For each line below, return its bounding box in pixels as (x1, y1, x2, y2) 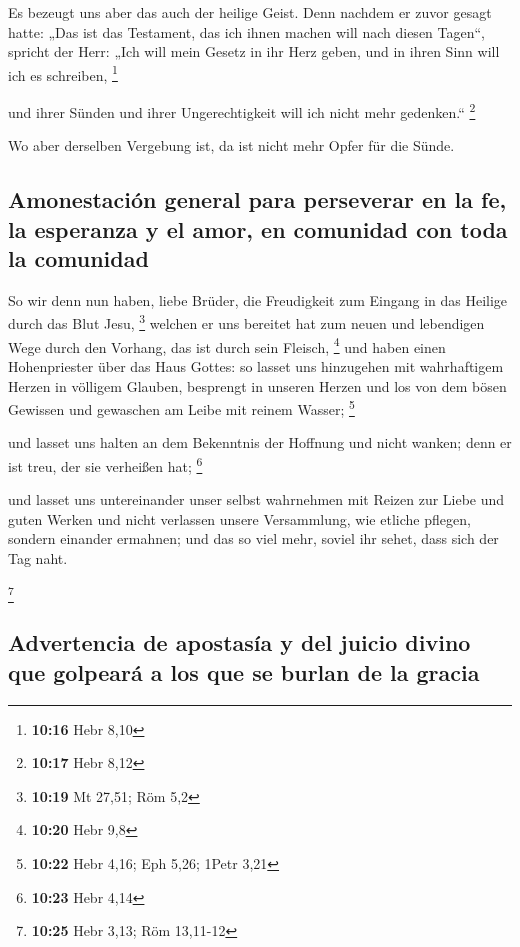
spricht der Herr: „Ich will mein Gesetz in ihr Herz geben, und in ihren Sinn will (8, 41, 500, 62)
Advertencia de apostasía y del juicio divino (8, 627, 471, 658)
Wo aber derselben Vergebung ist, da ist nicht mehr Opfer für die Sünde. (8, 135, 455, 156)
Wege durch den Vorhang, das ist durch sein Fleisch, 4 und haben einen (8, 333, 446, 357)
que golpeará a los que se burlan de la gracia (8, 656, 480, 687)
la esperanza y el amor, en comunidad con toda (8, 213, 508, 244)
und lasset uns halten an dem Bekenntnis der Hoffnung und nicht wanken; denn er (8, 432, 512, 453)
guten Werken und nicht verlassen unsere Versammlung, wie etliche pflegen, (8, 508, 471, 529)
